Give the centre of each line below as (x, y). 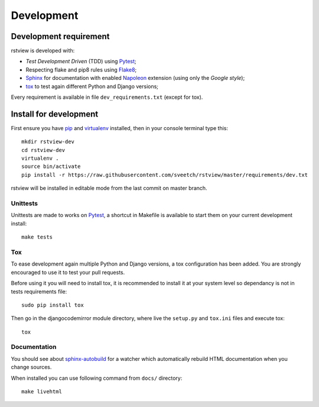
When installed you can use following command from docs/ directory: (97, 378)
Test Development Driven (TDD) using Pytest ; (81, 62)
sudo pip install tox (53, 305)
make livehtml (42, 391)
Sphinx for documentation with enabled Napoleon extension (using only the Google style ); (135, 78)
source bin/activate (51, 167)
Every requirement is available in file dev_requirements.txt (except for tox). (107, 97)
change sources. (31, 367)
